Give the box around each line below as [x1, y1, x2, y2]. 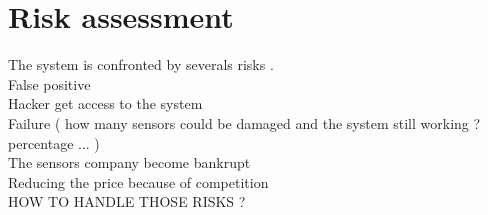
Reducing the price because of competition [8, 171, 269, 192]
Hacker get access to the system [8, 93, 203, 114]
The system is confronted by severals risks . [8, 54, 274, 75]
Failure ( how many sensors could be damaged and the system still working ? [8, 112, 481, 133]
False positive [8, 73, 91, 94]
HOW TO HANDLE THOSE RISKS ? [8, 191, 246, 212]
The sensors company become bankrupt [8, 152, 251, 173]
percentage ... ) [8, 132, 100, 153]
